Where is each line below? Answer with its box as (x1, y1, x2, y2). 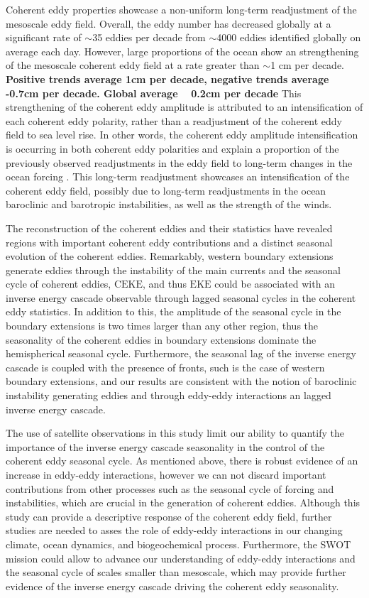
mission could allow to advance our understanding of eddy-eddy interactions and (6, 550, 356, 565)
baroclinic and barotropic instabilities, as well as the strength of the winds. (6, 197, 332, 212)
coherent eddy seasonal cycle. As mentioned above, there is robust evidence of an (6, 453, 358, 468)
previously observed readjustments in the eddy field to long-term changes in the (6, 155, 353, 170)
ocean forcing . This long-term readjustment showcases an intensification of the (6, 169, 350, 184)
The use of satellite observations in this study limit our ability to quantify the (6, 425, 344, 440)
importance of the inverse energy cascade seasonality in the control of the (6, 439, 325, 454)
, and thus (143, 276, 187, 291)
